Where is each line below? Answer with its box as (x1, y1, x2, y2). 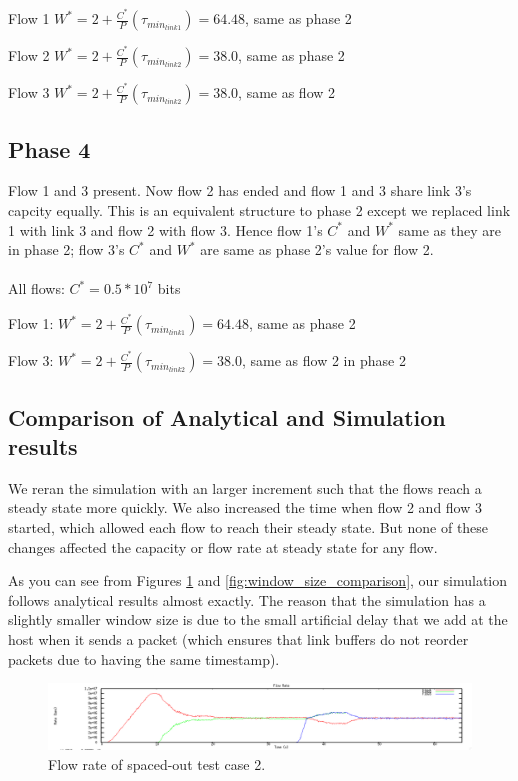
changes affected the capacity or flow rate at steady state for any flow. (8, 536, 438, 557)
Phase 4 (8, 133, 91, 164)
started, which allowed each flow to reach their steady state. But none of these (8, 516, 489, 537)
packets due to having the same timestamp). (8, 648, 280, 669)
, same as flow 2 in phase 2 (241, 350, 406, 371)
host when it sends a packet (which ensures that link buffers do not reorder (8, 628, 469, 649)
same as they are (398, 219, 501, 240)
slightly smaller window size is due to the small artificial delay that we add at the (8, 609, 508, 630)
